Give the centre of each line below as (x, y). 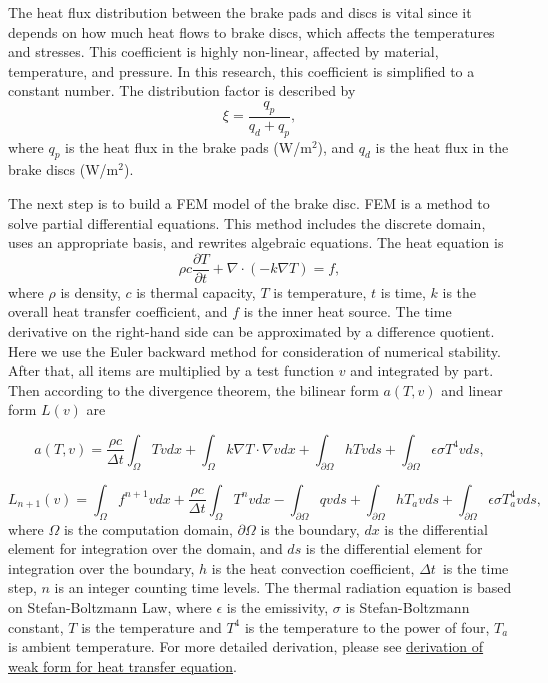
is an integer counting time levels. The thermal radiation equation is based (283, 587)
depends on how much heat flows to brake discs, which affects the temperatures (251, 31)
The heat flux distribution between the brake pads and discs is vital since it (240, 12)
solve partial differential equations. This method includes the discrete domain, (247, 222)
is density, (90, 291)
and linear (472, 389)
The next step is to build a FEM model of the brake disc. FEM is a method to (249, 202)
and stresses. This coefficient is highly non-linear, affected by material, (223, 51)
